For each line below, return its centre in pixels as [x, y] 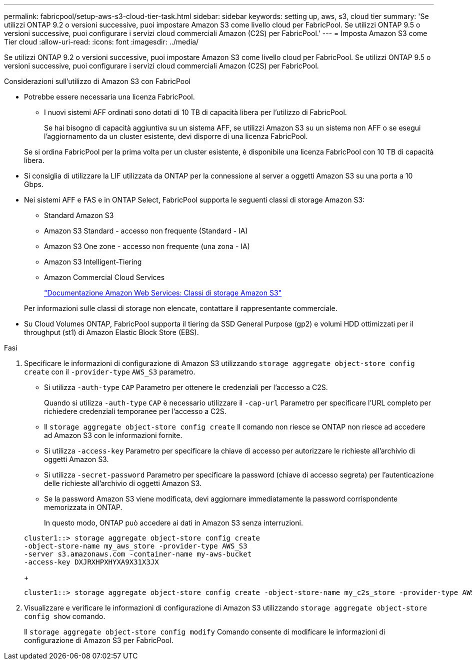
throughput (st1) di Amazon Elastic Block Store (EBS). [111, 332]
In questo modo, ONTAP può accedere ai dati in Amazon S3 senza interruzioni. [173, 523]
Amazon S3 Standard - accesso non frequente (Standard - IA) [146, 231]
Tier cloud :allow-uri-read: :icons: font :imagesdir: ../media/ [101, 42]
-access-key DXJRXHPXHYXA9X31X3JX [91, 562]
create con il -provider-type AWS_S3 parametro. [110, 372]
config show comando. [65, 616]
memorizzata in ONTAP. [83, 507]
